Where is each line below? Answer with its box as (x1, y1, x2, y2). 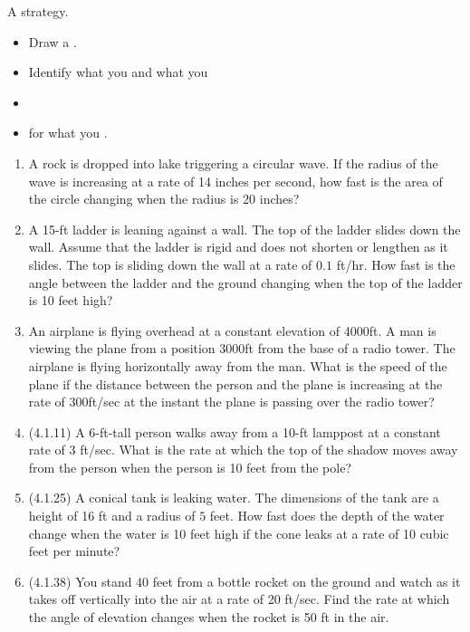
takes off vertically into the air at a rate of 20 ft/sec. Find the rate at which (28, 589, 450, 608)
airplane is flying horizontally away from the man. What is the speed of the (28, 356, 447, 375)
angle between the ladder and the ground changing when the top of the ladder (28, 273, 463, 292)
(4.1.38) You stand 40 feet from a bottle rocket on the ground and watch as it (28, 571, 461, 590)
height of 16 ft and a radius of (28, 506, 196, 525)
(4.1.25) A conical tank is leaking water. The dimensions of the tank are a (28, 488, 439, 507)
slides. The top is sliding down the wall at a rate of (28, 254, 312, 273)
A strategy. (7, 2, 69, 20)
